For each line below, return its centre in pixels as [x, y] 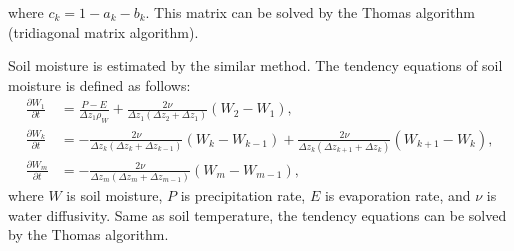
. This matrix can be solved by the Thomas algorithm [310, 12]
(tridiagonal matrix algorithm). [103, 31]
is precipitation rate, [243, 195]
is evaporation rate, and [397, 195]
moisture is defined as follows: [99, 84]
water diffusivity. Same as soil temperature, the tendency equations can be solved [257, 214]
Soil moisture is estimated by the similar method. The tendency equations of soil [255, 65]
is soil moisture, [114, 195]
